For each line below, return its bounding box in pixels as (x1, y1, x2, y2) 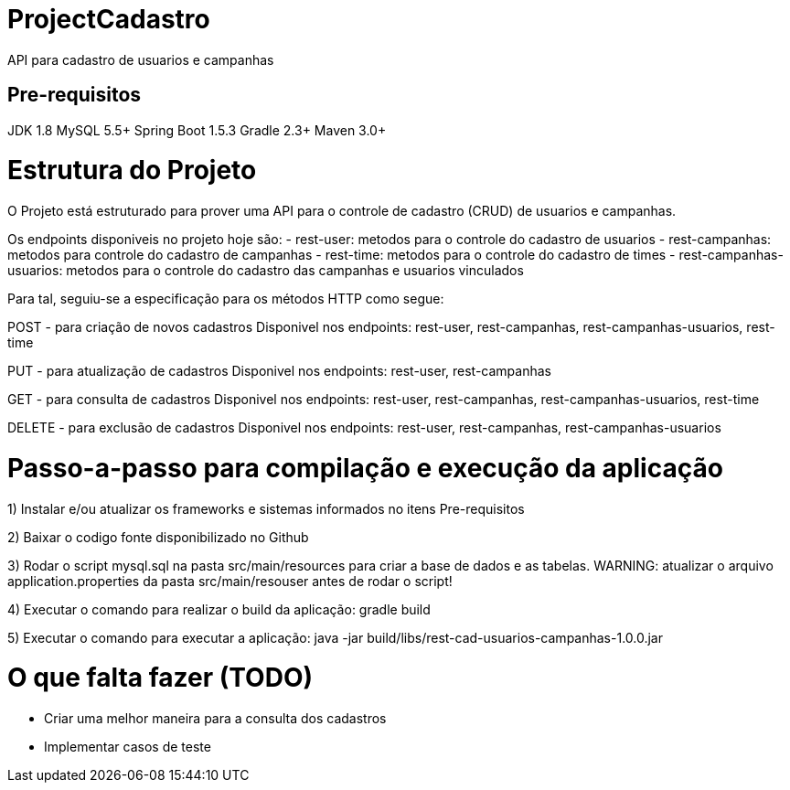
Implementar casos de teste (44, 739, 211, 755)
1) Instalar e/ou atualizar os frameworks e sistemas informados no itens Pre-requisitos (7, 500, 525, 517)
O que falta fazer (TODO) (7, 662, 314, 694)
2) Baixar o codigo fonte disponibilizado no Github (7, 528, 309, 545)
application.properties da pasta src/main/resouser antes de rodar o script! (7, 572, 453, 589)
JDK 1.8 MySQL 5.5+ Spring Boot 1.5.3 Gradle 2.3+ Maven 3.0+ (7, 122, 387, 138)
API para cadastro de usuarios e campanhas (7, 51, 274, 68)
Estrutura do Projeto (7, 155, 257, 187)
